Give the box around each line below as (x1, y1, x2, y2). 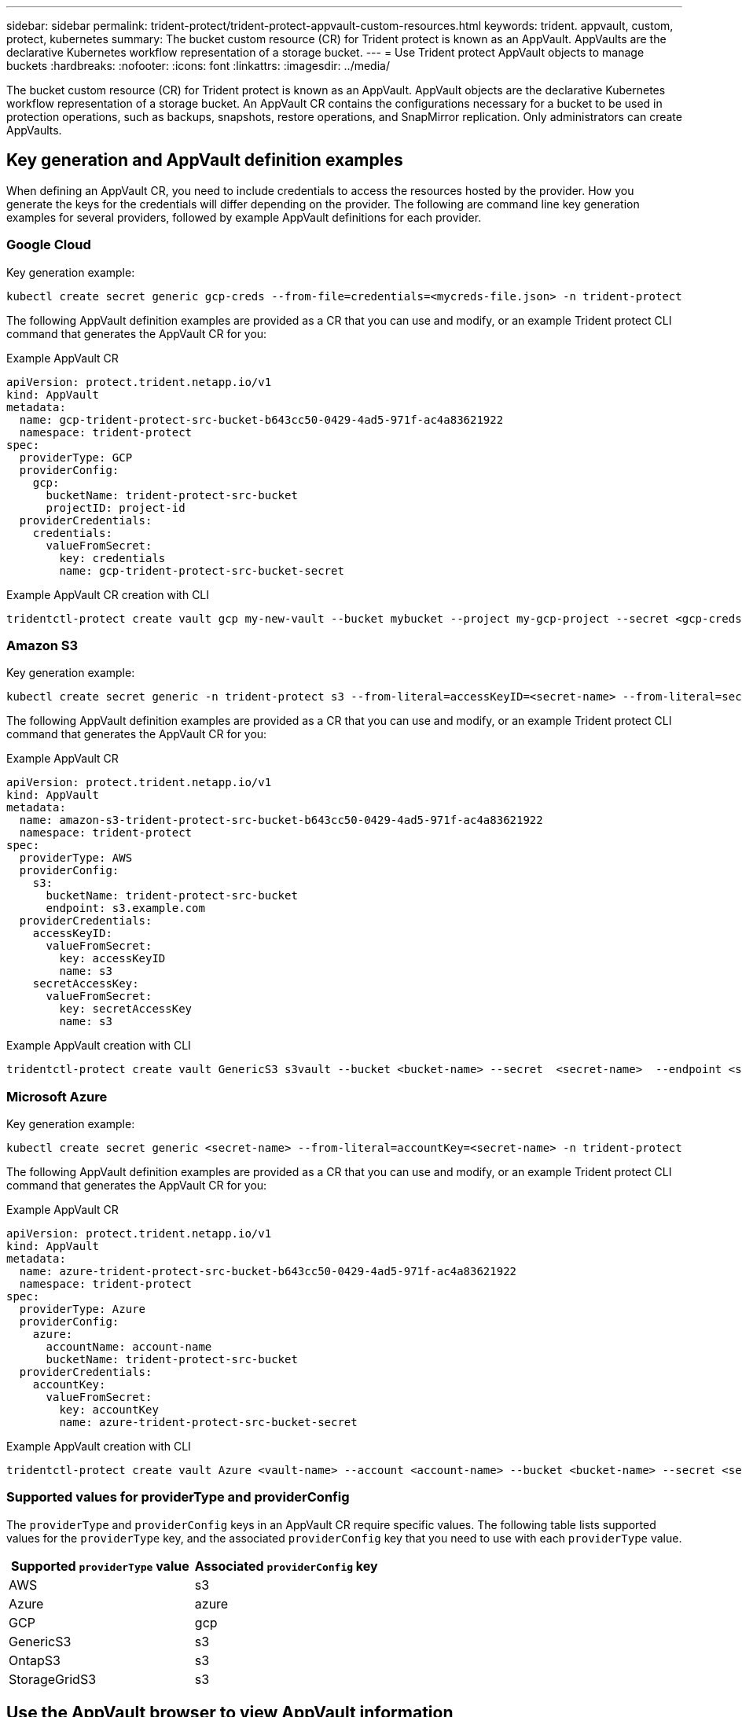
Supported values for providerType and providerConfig (6, 1489, 350, 1506)
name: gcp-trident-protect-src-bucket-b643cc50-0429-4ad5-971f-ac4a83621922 (19, 413, 504, 426)
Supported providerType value (11, 1557, 189, 1574)
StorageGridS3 (9, 1671, 97, 1687)
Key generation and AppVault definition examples (6, 150, 403, 171)
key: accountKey (59, 1403, 159, 1417)
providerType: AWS (19, 851, 133, 865)
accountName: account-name (46, 1340, 212, 1354)
